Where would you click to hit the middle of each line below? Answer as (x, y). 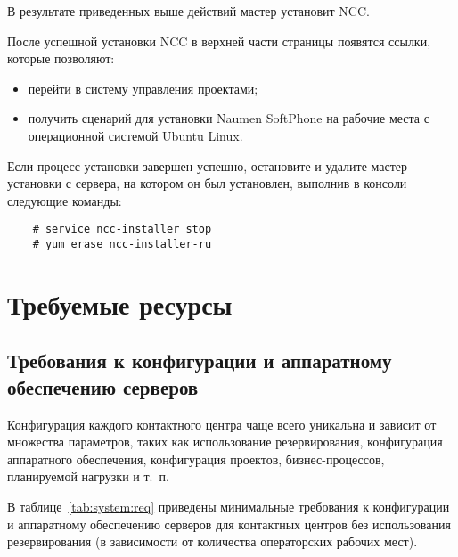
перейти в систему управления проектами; (143, 88)
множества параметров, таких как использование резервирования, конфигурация (225, 442)
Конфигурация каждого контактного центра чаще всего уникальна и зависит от (222, 424)
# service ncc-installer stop (122, 229)
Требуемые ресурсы (120, 303)
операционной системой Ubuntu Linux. (135, 135)
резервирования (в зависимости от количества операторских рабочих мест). (213, 541)
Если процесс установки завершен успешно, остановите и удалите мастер (208, 165)
